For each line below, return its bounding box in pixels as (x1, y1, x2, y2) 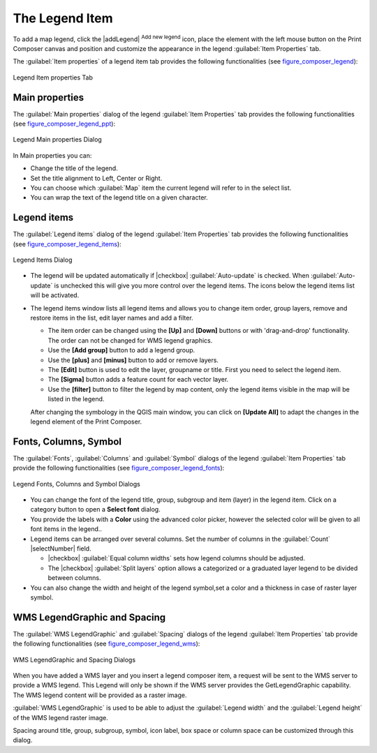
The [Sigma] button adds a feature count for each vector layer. (47, 375, 229, 384)
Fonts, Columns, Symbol (13, 435, 122, 447)
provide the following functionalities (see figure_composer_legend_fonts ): (13, 464, 225, 472)
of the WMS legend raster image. (13, 713, 108, 722)
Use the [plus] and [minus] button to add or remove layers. (47, 356, 219, 364)
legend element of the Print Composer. (30, 417, 142, 426)
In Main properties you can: (13, 151, 92, 160)
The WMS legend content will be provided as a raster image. (13, 691, 188, 699)
